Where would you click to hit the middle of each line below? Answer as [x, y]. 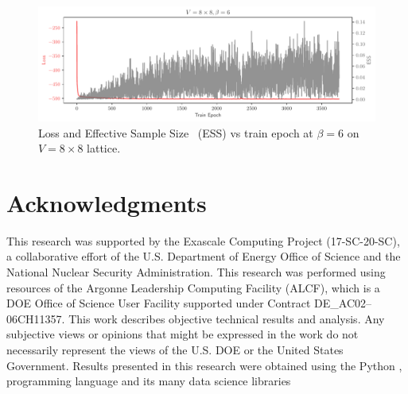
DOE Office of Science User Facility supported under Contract [159, 303]
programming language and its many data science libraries [149, 381]
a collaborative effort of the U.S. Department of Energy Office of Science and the [204, 256]
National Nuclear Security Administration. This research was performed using [196, 272]
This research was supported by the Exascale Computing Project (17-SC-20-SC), [203, 240]
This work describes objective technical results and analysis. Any [227, 318]
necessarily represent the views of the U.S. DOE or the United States [175, 349]
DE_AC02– [343, 303]
